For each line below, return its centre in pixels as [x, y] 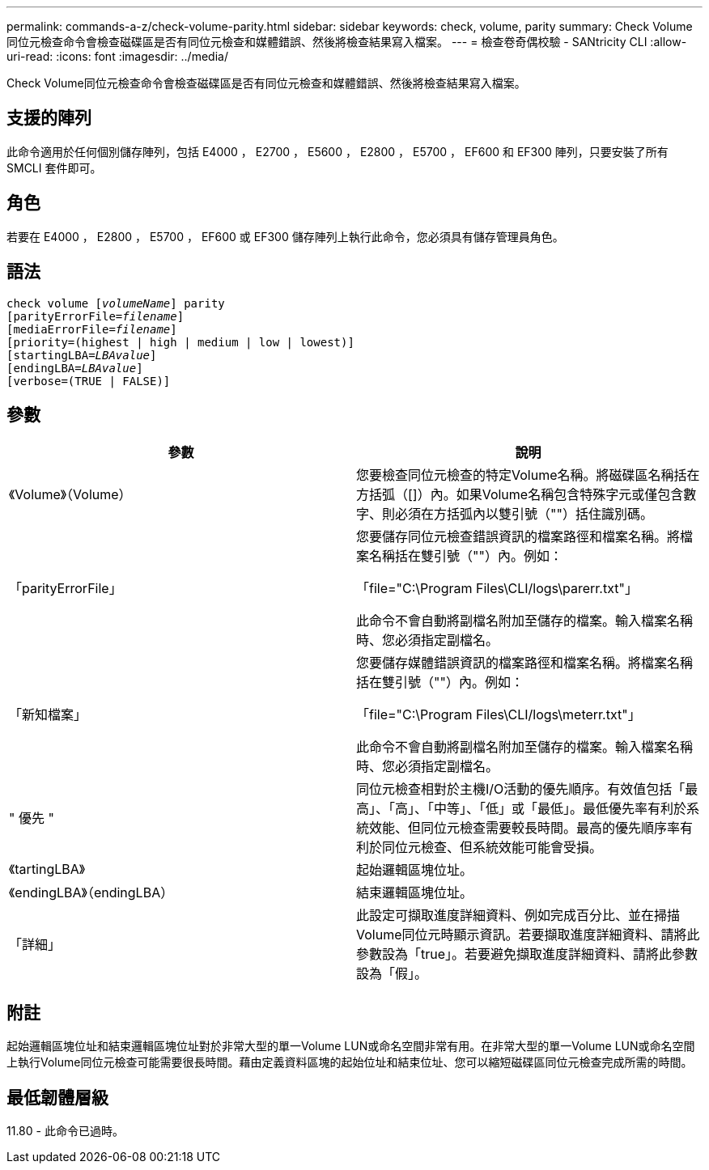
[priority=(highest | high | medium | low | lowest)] [180, 342]
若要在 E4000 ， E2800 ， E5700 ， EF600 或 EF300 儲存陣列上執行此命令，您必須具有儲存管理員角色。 [285, 236]
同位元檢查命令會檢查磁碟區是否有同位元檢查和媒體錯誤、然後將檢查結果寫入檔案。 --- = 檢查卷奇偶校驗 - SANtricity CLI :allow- [347, 42]
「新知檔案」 [48, 715]
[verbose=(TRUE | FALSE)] [89, 381]
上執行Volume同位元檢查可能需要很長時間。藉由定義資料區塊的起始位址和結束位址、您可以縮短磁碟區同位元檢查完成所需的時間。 [350, 1062]
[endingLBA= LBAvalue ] [75, 368]
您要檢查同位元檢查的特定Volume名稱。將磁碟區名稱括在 [528, 475]
